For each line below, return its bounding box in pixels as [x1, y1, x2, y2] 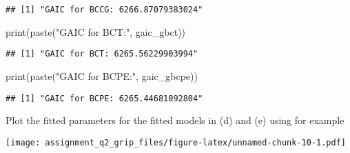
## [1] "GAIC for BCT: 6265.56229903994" [6, 49, 198, 59]
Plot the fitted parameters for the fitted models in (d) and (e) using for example [6, 113, 344, 127]
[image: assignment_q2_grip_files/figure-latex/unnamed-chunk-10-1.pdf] [6, 137, 346, 147]
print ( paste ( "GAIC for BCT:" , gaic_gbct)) [6, 24, 186, 39]
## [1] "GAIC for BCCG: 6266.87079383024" [6, 5, 203, 14]
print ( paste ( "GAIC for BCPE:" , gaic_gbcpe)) [6, 68, 198, 83]
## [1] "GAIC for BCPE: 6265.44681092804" [6, 93, 203, 103]
